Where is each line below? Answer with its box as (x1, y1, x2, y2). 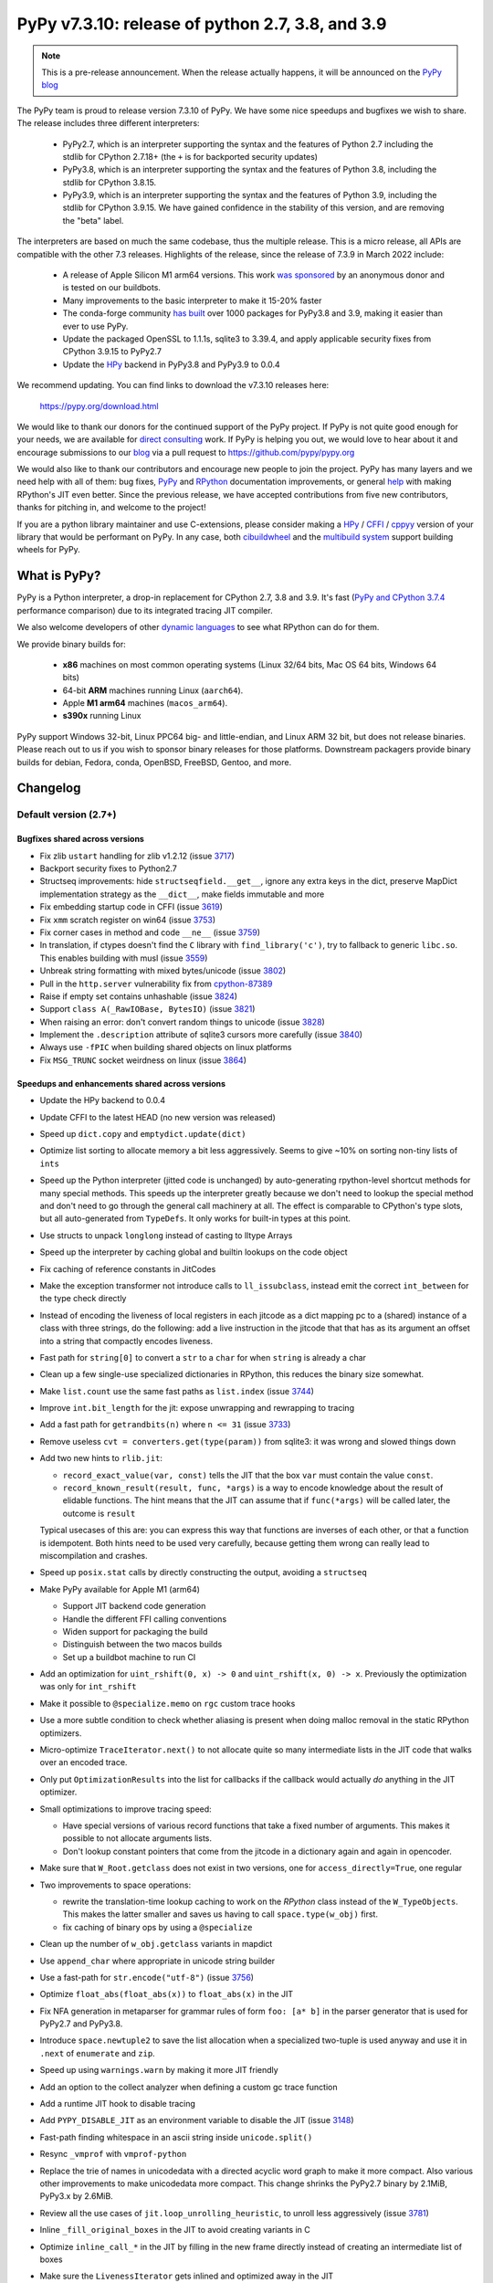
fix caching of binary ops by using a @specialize (62, 1921, 253, 1932)
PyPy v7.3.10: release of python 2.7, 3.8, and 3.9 (16, 14, 387, 34)
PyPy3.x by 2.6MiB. (39, 2191, 113, 2202)
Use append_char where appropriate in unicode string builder (39, 1955, 276, 1966)
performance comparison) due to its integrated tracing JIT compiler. (16, 605, 273, 615)
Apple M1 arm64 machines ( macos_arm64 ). (62, 698, 228, 709)
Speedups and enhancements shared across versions (16, 1078, 226, 1089)
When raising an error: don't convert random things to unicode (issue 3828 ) (39, 1016, 326, 1027)
